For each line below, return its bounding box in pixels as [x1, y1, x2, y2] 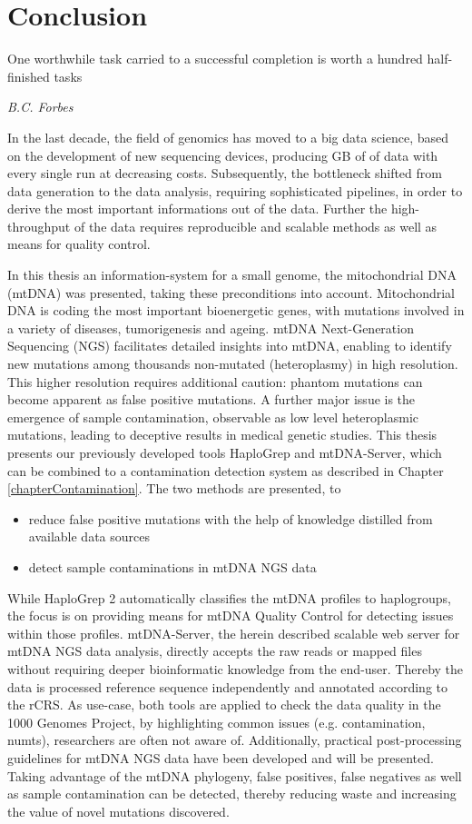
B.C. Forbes [7, 97, 74, 116]
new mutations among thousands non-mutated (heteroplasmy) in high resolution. [7, 354, 458, 373]
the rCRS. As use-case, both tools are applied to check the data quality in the [7, 695, 441, 714]
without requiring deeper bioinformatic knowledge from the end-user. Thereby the [7, 659, 464, 678]
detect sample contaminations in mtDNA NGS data [28, 557, 317, 576]
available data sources [28, 527, 150, 546]
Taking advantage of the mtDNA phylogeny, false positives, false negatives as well [7, 766, 462, 785]
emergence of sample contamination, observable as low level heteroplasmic [7, 407, 419, 426]
